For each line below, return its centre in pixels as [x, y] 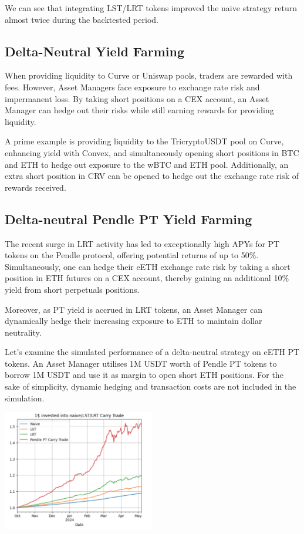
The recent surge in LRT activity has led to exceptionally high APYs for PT [142, 243]
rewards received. [36, 187]
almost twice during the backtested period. [82, 19]
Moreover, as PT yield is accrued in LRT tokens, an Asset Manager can [134, 309]
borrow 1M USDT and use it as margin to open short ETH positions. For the [144, 375]
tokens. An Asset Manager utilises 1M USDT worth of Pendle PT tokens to [141, 363]
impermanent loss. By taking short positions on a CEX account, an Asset [137, 98]
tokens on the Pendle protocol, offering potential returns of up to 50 [127, 255]
